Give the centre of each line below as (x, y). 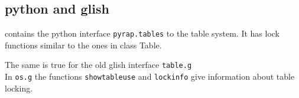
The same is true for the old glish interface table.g (98, 65)
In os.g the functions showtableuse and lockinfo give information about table (150, 76)
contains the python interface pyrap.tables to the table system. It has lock (142, 33)
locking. (19, 88)
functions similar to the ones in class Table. (83, 45)
